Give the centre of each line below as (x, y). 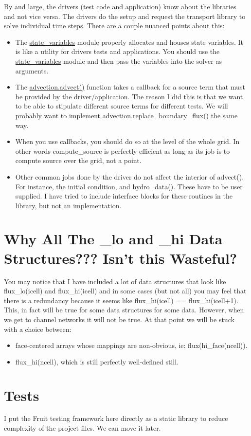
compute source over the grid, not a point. (78, 160)
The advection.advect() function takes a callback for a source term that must (130, 87)
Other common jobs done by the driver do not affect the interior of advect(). (130, 176)
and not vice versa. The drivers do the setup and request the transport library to (125, 16)
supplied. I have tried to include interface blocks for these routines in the (124, 196)
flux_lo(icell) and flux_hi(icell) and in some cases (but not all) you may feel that (125, 291)
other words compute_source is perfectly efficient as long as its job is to (123, 151)
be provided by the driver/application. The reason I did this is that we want (129, 96)
